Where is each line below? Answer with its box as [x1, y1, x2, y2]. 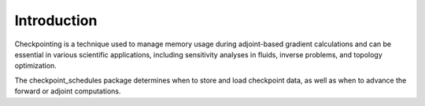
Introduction [14, 12, 98, 29]
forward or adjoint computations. [14, 86, 121, 96]
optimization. [14, 61, 57, 71]
